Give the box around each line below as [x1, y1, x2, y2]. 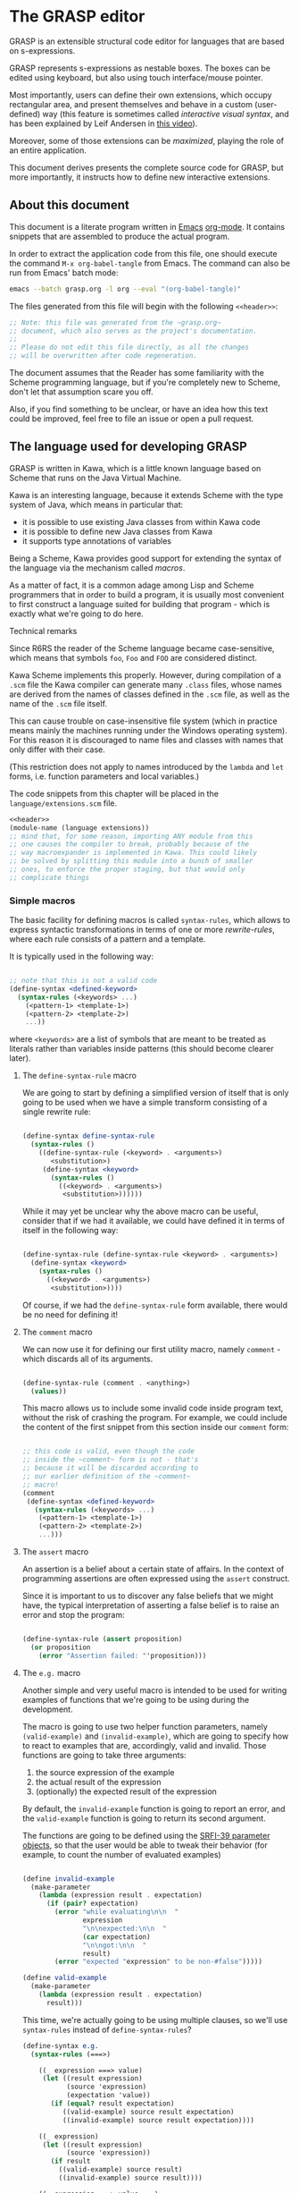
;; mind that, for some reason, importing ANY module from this [9, 832, 253, 841]
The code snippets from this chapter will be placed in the [9, 788, 219, 799]
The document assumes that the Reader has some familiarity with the [9, 368, 265, 377]
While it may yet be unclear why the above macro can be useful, [21, 1206, 259, 1217]
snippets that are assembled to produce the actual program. [9, 231, 230, 241]
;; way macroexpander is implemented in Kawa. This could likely [9, 848, 257, 858]
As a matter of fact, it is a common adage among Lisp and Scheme [9, 580, 254, 590]
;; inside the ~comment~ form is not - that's [21, 1455, 199, 1464]
